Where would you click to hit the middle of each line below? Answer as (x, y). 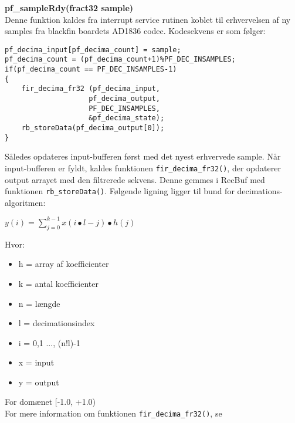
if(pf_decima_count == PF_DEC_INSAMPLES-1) (91, 70)
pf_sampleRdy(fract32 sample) (69, 8)
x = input (36, 362)
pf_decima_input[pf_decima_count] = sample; (93, 50)
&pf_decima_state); (127, 118)
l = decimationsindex (57, 323)
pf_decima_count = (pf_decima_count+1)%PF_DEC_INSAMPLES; (120, 60)
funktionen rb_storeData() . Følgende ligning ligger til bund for (120, 191)
